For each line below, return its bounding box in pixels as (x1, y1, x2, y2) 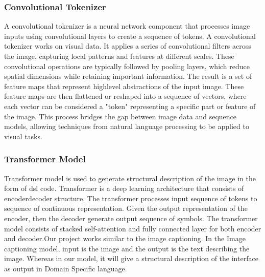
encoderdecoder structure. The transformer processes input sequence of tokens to (4, 193, 257, 203)
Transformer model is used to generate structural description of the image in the (4, 173, 256, 183)
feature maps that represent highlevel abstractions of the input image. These (4, 80, 244, 91)
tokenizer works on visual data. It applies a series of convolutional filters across (4, 40, 251, 51)
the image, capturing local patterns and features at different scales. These (4, 51, 234, 61)
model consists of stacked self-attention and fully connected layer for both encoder (4, 223, 261, 233)
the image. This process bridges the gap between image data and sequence (4, 111, 237, 121)
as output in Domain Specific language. (4, 263, 127, 273)
